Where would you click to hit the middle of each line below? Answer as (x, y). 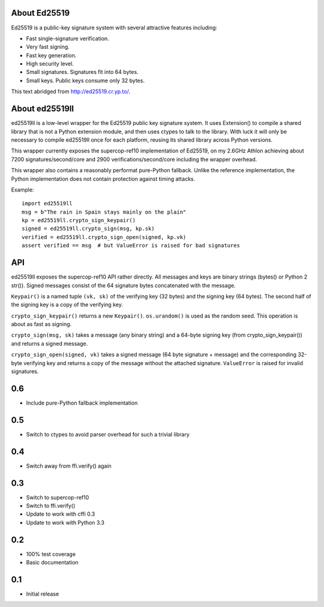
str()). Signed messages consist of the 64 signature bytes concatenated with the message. (123, 285)
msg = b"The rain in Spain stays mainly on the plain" (104, 212)
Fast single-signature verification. (67, 38)
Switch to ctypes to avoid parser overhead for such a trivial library (108, 434)
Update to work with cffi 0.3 (61, 514)
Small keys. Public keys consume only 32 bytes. (85, 80)
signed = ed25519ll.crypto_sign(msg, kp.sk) (88, 229)
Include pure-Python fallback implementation (82, 403)
